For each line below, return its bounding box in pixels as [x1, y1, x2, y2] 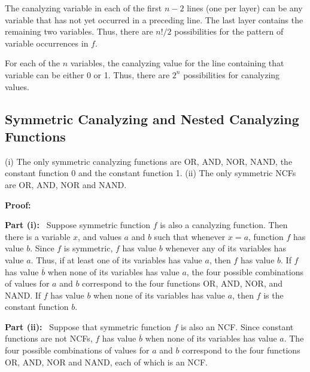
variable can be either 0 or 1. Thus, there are [5, 68, 170, 81]
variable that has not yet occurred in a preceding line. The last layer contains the [5, 13, 303, 26]
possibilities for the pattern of [174, 25, 284, 38]
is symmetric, [63, 242, 113, 254]
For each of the [5, 57, 60, 69]
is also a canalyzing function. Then [160, 219, 288, 231]
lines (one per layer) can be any [187, 2, 303, 14]
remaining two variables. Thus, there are [5, 25, 153, 38]
